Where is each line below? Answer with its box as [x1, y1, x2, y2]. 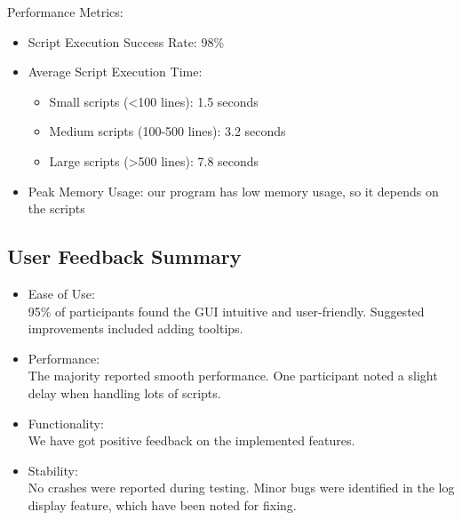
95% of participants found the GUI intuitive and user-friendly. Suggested [28, 301, 425, 320]
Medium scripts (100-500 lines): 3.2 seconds [49, 122, 286, 140]
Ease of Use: [28, 284, 95, 302]
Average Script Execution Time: [28, 62, 203, 81]
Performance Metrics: [7, 3, 123, 20]
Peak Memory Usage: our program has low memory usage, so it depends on [28, 181, 439, 200]
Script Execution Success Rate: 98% [28, 32, 225, 51]
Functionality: [28, 413, 104, 432]
